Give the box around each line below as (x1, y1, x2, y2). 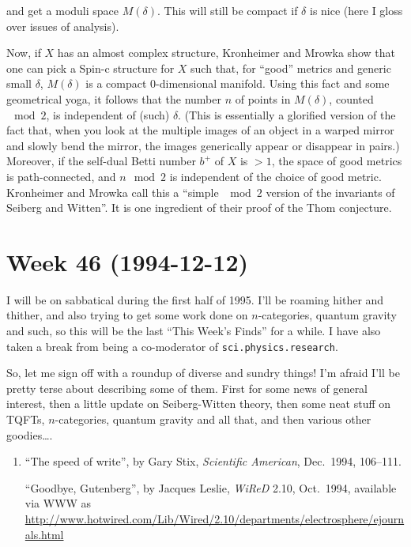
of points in (235, 90, 291, 107)
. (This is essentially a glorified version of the (178, 106, 396, 123)
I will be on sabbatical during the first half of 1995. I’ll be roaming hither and (6, 291, 384, 307)
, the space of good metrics (271, 153, 402, 169)
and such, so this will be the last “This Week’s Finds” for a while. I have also (6, 323, 381, 339)
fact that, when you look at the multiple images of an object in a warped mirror (6, 122, 394, 138)
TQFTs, (6, 411, 45, 428)
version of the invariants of (266, 183, 395, 200)
